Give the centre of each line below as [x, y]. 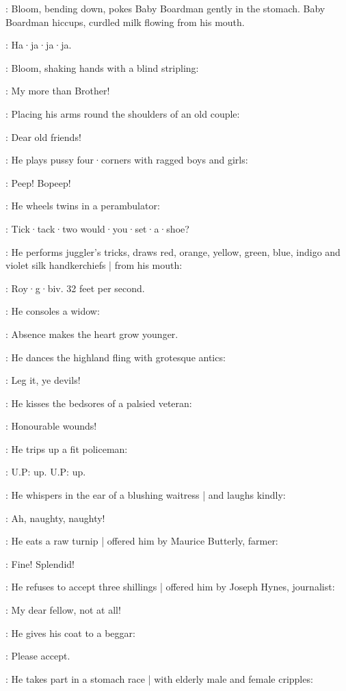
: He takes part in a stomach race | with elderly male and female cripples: [159, 678]
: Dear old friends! [43, 136]
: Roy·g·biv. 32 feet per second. [75, 288]
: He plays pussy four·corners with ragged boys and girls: [127, 160]
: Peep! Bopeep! [38, 182]
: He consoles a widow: [53, 311]
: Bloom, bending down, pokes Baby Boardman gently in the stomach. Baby [165, 8]
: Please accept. [38, 656]
